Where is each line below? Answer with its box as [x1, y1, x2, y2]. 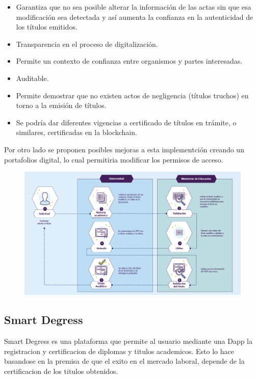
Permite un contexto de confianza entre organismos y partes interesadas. [16, 56, 243, 66]
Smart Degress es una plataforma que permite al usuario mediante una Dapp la [4, 336, 253, 346]
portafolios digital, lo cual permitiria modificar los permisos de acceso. [4, 154, 223, 165]
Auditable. [16, 72, 49, 83]
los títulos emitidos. [16, 21, 78, 32]
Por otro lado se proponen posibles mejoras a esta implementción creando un [4, 144, 244, 154]
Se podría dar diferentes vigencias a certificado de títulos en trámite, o [16, 117, 237, 127]
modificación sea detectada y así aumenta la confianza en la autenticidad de [16, 11, 253, 22]
